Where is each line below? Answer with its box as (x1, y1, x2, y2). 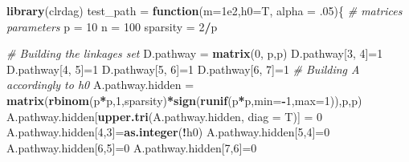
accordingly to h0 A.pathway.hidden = (6, 76, 194, 93)
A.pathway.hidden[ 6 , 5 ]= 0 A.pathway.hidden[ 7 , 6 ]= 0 (6, 139, 257, 156)
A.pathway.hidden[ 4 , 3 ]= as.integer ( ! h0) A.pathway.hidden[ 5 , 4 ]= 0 (6, 124, 330, 140)
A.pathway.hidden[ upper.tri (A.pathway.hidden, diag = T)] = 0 (6, 107, 323, 124)
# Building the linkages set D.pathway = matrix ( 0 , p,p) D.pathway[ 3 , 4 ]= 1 (6, 45, 383, 62)
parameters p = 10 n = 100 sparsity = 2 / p (6, 18, 218, 34)
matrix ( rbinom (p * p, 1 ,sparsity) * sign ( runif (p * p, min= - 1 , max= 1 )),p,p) (6, 91, 362, 108)
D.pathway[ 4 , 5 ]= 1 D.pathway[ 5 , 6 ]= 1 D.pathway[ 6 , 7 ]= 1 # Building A (6, 60, 360, 77)
